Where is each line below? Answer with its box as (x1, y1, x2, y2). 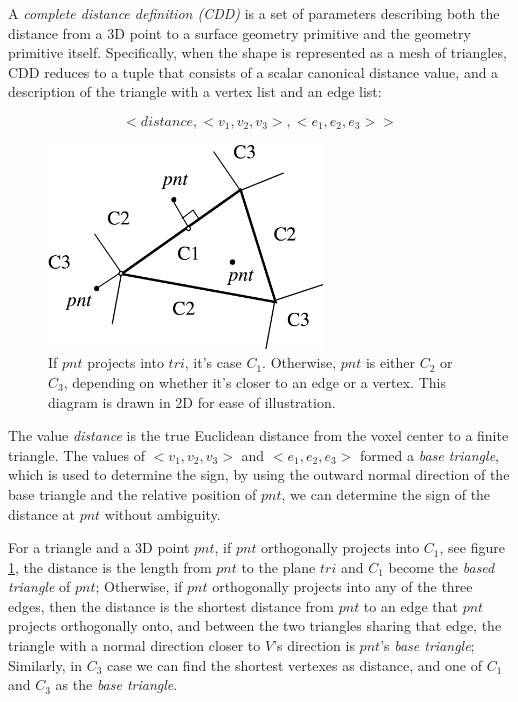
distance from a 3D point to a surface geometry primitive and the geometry (8, 22, 471, 43)
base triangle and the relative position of (8, 483, 257, 504)
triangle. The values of (8, 444, 146, 465)
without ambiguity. (104, 503, 221, 524)
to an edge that (363, 595, 458, 616)
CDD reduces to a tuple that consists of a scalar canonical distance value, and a (8, 61, 499, 82)
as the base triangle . (55, 674, 178, 695)
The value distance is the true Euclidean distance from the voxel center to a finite (8, 425, 509, 446)
